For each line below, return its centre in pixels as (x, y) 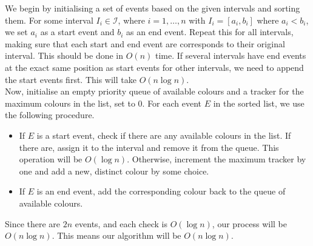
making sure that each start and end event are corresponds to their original (145, 43)
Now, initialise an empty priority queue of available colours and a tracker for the (154, 91)
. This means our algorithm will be (116, 235)
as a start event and (77, 32)
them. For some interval (49, 20)
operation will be (51, 159)
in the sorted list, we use (259, 103)
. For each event (172, 103)
